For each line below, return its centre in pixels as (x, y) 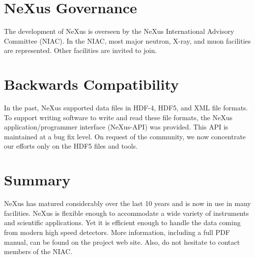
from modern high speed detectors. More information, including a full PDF (117, 232)
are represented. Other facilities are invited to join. (81, 50)
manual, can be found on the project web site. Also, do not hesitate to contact (122, 242)
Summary (37, 180)
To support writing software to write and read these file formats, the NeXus (118, 117)
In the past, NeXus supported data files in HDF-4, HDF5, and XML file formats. (126, 108)
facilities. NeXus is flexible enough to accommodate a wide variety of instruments (127, 213)
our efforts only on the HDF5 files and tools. (71, 146)
